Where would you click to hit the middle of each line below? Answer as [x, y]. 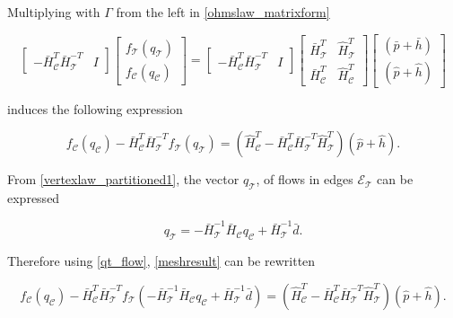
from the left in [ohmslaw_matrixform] [223, 12]
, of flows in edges [305, 179]
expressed [34, 198]
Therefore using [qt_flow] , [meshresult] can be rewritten [161, 261]
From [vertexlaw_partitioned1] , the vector [123, 179]
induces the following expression [95, 108]
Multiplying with [54, 12]
